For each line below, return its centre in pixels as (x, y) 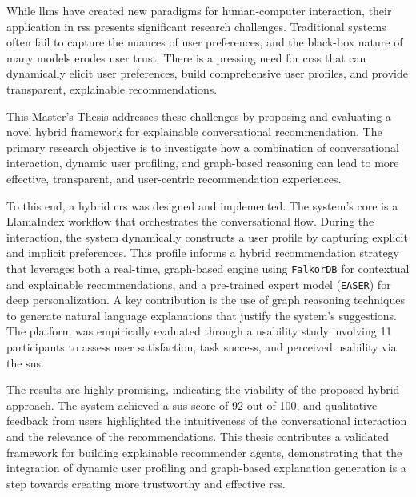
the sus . (25, 362)
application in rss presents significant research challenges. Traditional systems (196, 26)
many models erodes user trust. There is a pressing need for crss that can (186, 57)
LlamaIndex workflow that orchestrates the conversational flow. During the (190, 221)
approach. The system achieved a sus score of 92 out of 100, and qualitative (192, 405)
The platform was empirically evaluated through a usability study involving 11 (199, 331)
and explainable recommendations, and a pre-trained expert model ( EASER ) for (199, 284)
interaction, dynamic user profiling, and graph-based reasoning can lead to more (203, 163)
